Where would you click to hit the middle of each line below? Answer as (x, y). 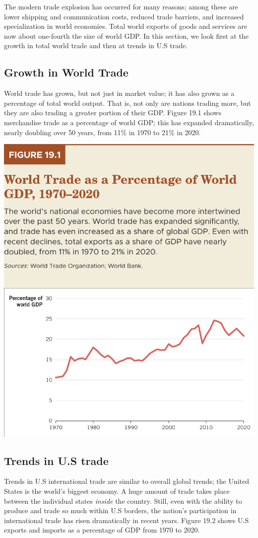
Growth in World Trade (66, 72)
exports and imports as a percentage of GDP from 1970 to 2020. (102, 530)
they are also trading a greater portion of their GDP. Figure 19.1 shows (113, 113)
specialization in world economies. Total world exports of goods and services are (126, 26)
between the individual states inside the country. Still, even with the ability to (123, 500)
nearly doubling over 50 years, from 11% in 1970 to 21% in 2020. (102, 132)
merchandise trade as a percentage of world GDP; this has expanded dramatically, (129, 122)
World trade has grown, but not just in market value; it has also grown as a (119, 93)
